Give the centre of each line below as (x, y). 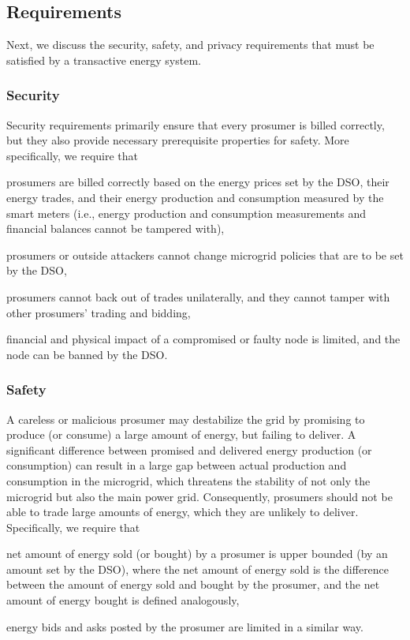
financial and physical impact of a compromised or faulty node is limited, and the (203, 339)
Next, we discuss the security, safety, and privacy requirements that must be (190, 45)
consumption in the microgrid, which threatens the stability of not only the (188, 480)
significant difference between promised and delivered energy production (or (189, 449)
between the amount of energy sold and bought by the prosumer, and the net (193, 584)
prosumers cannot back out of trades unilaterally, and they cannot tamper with (198, 296)
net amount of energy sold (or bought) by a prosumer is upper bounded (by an (197, 554)
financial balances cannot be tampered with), (116, 228)
